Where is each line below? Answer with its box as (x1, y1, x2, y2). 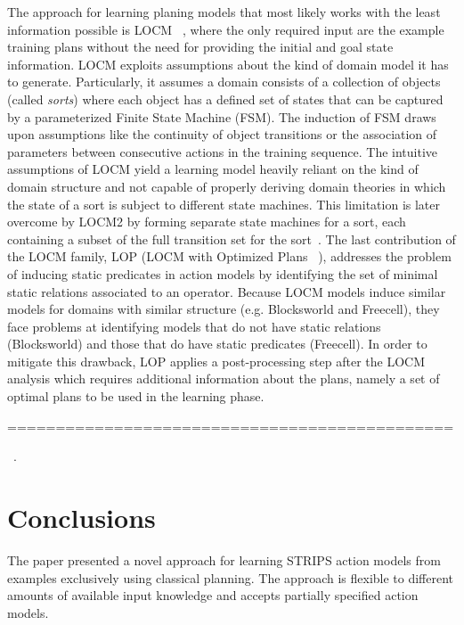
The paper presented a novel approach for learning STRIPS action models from (7, 550, 441, 569)
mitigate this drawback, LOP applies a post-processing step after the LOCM (7, 351, 426, 370)
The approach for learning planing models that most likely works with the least (7, 3, 441, 21)
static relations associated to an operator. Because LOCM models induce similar (7, 282, 446, 300)
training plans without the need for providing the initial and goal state (7, 37, 394, 56)
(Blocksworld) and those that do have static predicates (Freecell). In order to (7, 334, 427, 353)
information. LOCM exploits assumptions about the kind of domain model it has (7, 54, 449, 73)
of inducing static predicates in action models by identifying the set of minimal (7, 264, 438, 283)
